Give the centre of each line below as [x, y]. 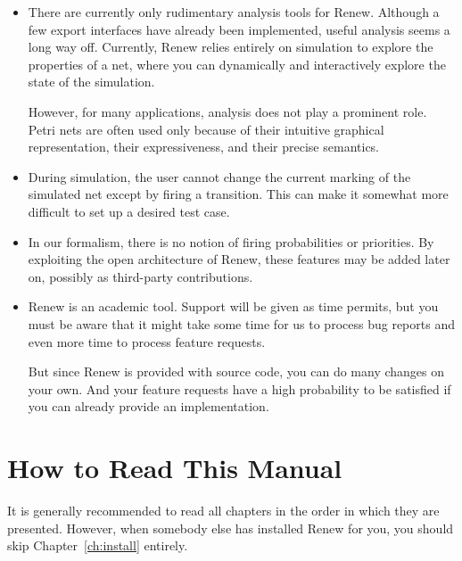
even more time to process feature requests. [147, 341]
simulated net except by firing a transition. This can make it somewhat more [238, 194]
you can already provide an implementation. [148, 406]
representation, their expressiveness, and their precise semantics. [203, 147]
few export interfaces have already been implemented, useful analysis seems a [239, 29]
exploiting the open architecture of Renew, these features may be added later [239, 259]
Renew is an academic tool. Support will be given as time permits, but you [233, 306]
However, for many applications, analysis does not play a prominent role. [227, 111]
